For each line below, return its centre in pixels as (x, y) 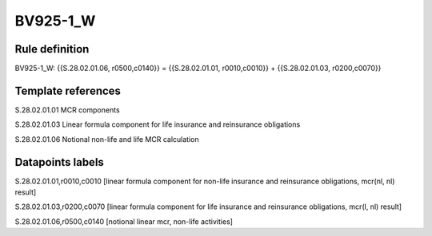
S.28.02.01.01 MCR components (67, 110)
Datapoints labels (59, 162)
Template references (68, 90)
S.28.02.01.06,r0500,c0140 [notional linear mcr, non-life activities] (124, 221)
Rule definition (52, 49)
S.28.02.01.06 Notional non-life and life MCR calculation (107, 139)
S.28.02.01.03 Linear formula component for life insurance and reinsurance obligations (158, 124)
